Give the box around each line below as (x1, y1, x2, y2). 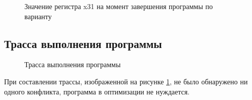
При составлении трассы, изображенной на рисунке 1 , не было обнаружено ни (4, 76, 248, 86)
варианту (24, 11, 52, 21)
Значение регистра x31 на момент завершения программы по (24, 1, 213, 11)
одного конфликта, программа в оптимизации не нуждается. (4, 86, 190, 96)
